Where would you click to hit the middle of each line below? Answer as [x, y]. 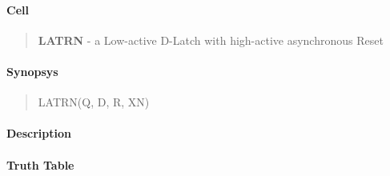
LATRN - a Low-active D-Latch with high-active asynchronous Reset [211, 40]
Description [39, 133]
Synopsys [32, 71]
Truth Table [40, 164]
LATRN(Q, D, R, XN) [94, 102]
